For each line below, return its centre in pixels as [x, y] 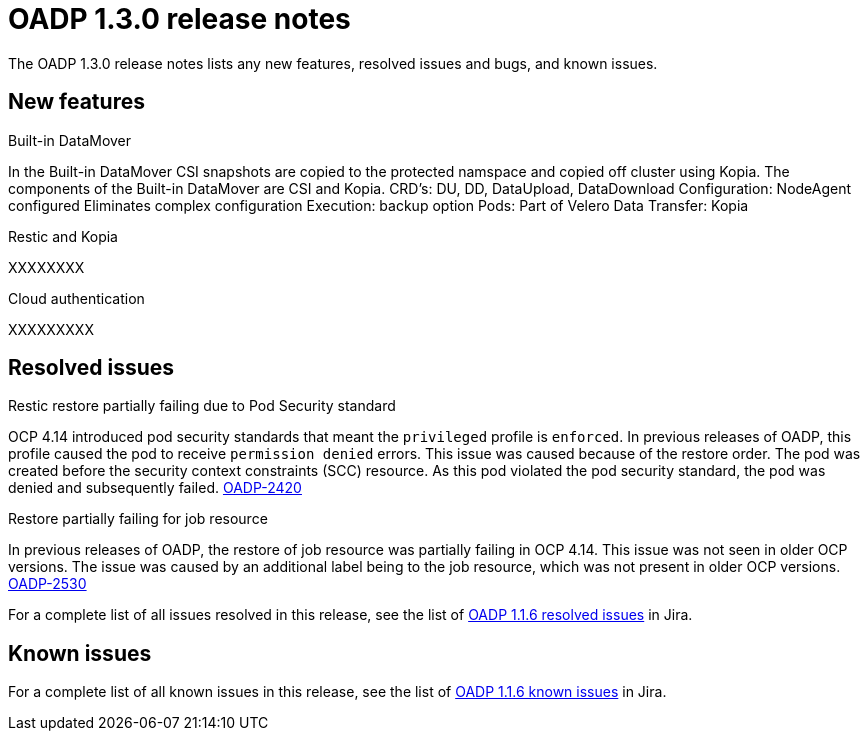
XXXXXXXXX [51, 329]
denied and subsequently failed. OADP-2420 [155, 488]
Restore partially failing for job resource [138, 519]
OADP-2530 [47, 584]
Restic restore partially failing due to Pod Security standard [202, 406]
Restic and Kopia [63, 236]
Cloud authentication [76, 298]
